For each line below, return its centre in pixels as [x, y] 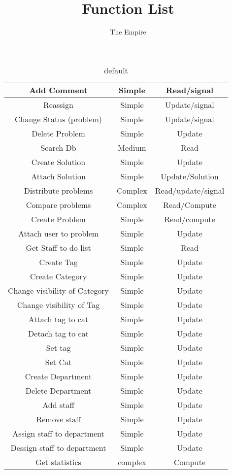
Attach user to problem [58, 233]
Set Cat [58, 362]
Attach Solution [58, 176]
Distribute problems [58, 190]
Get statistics [58, 462]
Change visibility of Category [59, 290]
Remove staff [58, 419]
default [116, 70]
